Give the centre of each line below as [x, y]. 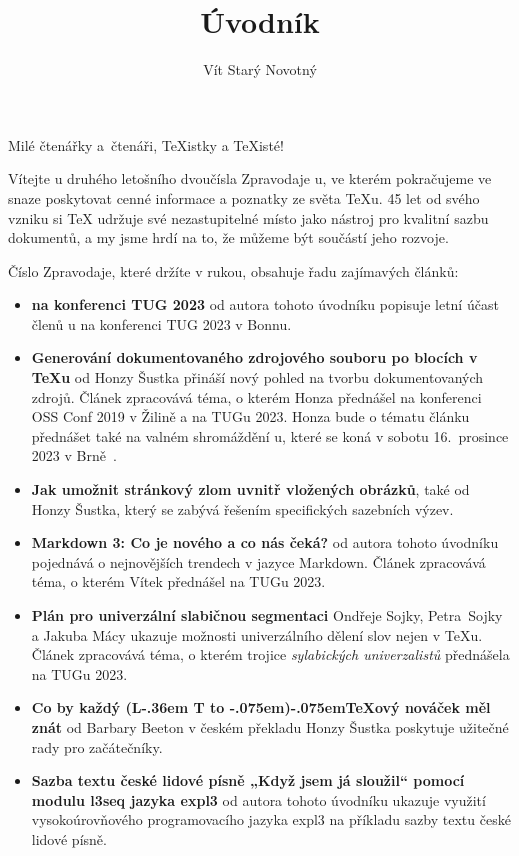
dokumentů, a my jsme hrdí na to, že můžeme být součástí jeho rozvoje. [228, 237]
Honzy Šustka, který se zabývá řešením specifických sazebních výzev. [242, 508]
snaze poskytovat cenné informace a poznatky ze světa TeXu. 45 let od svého [244, 197]
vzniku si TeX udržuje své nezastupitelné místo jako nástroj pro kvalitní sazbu [248, 217]
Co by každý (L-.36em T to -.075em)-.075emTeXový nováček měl [261, 707]
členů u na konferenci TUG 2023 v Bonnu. [161, 323]
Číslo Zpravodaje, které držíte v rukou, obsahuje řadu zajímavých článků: [233, 270]
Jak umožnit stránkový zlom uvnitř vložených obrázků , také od [250, 489]
